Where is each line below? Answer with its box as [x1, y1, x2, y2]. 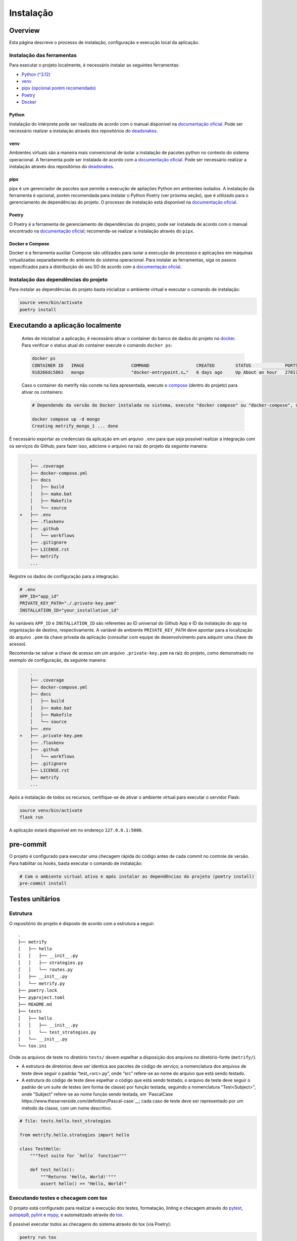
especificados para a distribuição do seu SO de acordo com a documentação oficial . [9, 264, 182, 270]
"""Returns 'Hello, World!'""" [40, 1174, 116, 1179]
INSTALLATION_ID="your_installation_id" [19, 607, 119, 613]
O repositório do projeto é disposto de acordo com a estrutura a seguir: [9, 920, 155, 926]
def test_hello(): [30, 1167, 75, 1172]
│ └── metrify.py [18, 980, 65, 986]
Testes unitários [9, 895, 60, 903]
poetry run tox [19, 1234, 56, 1240]
